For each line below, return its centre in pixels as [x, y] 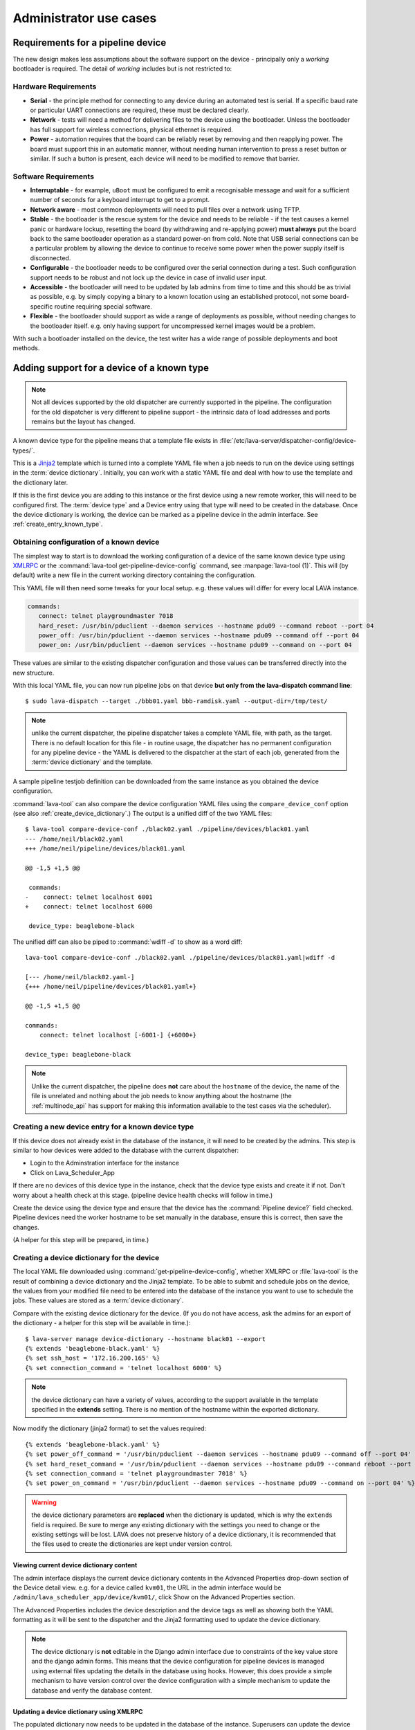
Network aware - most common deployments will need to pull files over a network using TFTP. [165, 209]
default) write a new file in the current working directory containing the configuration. [134, 575]
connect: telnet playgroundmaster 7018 [106, 616]
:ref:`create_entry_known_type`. [58, 524]
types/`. [24, 450]
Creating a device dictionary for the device [86, 1257]
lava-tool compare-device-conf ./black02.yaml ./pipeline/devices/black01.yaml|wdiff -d [180, 958]
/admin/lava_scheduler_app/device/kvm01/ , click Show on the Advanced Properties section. [154, 1597]
